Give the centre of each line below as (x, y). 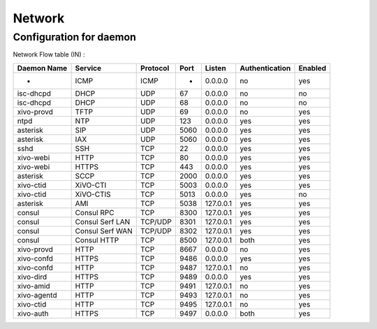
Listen (215, 68)
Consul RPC (95, 212)
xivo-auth (33, 313)
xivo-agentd (37, 295)
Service (88, 68)
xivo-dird (32, 277)
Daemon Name (42, 68)
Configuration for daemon (74, 37)
